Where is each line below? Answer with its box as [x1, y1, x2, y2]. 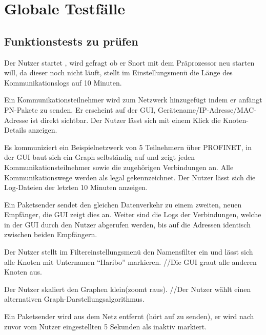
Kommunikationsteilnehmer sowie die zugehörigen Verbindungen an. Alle [4, 161, 234, 172]
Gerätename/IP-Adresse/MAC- [157, 104, 256, 115]
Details [4, 124, 26, 135]
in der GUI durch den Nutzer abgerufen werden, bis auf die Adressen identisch [4, 219, 251, 229]
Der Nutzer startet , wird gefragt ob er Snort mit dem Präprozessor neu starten [4, 57, 255, 68]
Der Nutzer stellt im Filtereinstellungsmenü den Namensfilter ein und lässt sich [4, 246, 253, 257]
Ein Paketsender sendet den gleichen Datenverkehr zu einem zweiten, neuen [4, 199, 242, 210]
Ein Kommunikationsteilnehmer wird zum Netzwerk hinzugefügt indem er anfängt [4, 94, 262, 105]
